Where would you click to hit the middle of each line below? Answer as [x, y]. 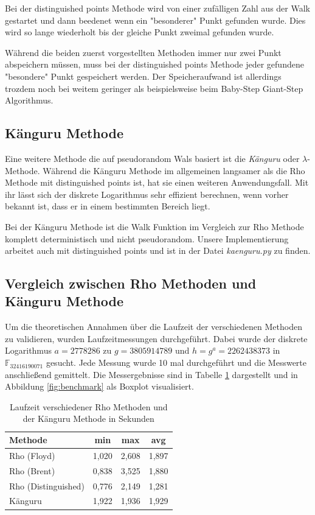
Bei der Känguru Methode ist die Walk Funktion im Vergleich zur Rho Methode [154, 226]
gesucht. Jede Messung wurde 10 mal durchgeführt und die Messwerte [176, 363]
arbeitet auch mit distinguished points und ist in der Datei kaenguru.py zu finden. [158, 250]
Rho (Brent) [32, 470]
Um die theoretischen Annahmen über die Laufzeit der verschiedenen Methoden [154, 327]
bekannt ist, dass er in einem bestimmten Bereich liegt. [108, 206]
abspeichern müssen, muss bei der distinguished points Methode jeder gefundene [154, 64]
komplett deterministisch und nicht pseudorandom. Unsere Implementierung [147, 238]
